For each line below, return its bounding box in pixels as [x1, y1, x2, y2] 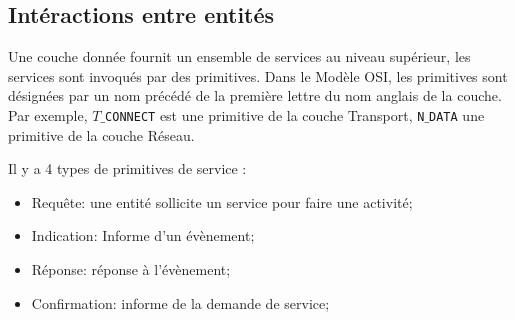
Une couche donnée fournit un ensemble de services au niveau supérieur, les [8, 46, 471, 67]
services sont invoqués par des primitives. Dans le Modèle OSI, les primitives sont [8, 65, 508, 86]
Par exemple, [8, 104, 88, 125]
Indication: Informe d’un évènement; [31, 225, 255, 246]
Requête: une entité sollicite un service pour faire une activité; [31, 191, 413, 212]
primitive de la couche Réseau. [8, 124, 195, 145]
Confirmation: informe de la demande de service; [31, 292, 330, 313]
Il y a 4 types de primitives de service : [8, 158, 247, 179]
